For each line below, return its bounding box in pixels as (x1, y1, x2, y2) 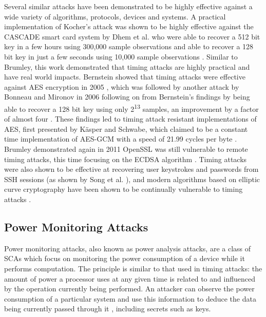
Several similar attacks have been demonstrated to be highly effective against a (4, 1, 253, 11)
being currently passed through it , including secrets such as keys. (4, 303, 211, 314)
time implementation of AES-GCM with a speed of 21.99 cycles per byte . (4, 133, 237, 144)
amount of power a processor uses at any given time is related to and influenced (4, 273, 255, 284)
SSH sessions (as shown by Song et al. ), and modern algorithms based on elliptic (4, 173, 260, 184)
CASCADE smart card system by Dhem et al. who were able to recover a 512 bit (4, 31, 260, 42)
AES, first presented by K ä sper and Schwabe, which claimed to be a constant (4, 123, 248, 134)
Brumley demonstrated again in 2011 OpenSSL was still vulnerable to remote (4, 143, 248, 154)
